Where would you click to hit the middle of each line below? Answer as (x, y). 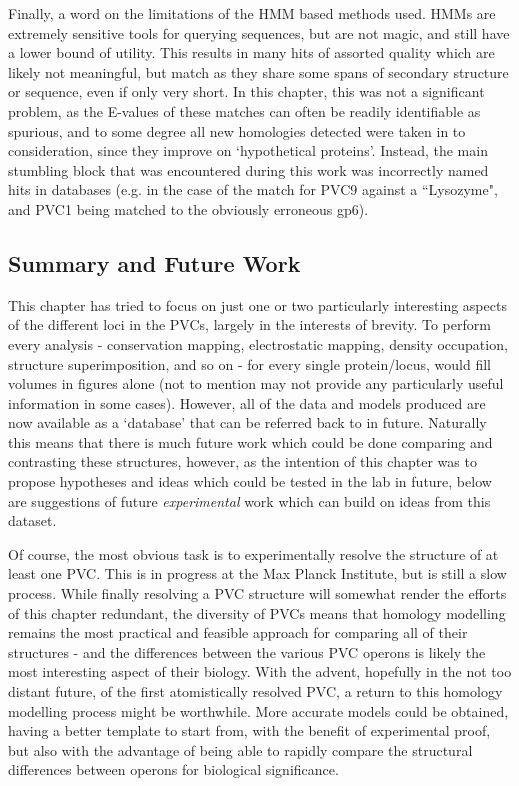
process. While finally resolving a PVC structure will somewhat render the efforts (257, 593)
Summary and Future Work (154, 262)
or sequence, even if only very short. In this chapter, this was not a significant (246, 91)
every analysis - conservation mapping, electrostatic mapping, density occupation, (258, 343)
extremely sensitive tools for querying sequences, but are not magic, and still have (259, 32)
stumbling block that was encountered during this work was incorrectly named (248, 169)
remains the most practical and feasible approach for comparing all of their (238, 632)
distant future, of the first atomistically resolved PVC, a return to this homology (255, 691)
